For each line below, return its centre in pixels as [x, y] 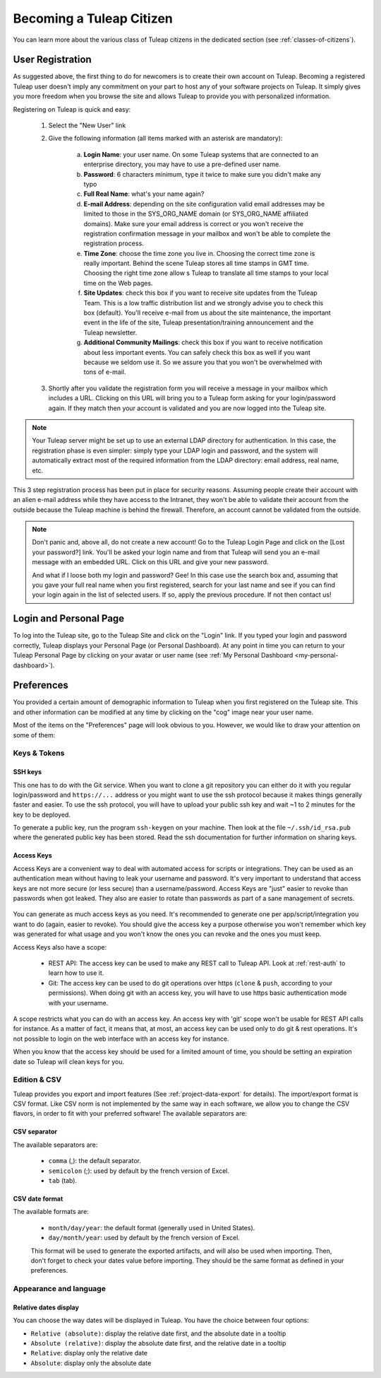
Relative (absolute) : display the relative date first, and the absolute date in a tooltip [158, 1333]
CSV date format [38, 1199]
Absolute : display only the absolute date [91, 1363]
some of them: [34, 735]
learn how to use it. [76, 973]
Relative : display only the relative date [89, 1353]
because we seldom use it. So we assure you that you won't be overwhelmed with [203, 362]
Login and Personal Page [69, 619]
